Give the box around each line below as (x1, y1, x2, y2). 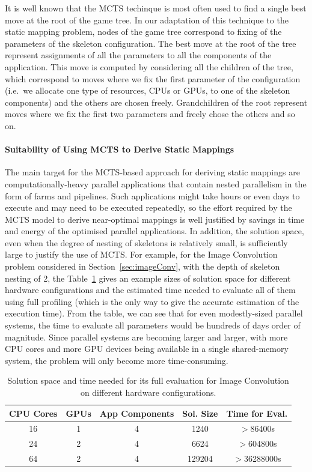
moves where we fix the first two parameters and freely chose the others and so (5, 107, 295, 120)
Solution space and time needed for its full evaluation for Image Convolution (7, 374, 289, 387)
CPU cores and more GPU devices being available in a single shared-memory (5, 342, 289, 355)
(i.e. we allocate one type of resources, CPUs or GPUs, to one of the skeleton (5, 84, 290, 97)
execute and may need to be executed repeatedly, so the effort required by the (5, 201, 292, 214)
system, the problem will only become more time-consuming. (5, 354, 228, 366)
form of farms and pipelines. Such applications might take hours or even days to (5, 189, 300, 202)
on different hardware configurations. (80, 386, 216, 399)
